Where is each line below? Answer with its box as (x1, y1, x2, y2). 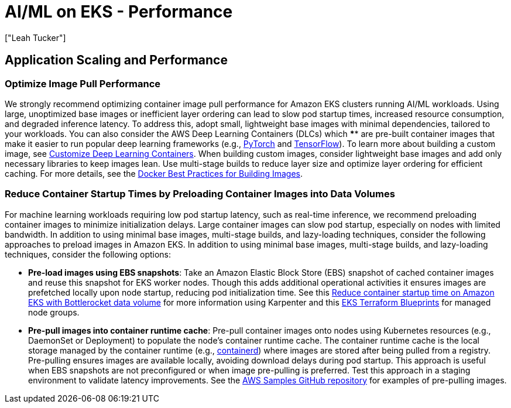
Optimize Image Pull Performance (5, 77, 161, 90)
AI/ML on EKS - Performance (5, 2, 233, 22)
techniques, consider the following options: (5, 249, 172, 259)
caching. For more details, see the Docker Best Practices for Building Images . (5, 168, 303, 179)
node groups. (28, 307, 80, 317)
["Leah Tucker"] (5, 32, 66, 43)
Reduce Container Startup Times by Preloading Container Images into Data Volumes (5, 188, 395, 200)
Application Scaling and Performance (5, 53, 228, 68)
